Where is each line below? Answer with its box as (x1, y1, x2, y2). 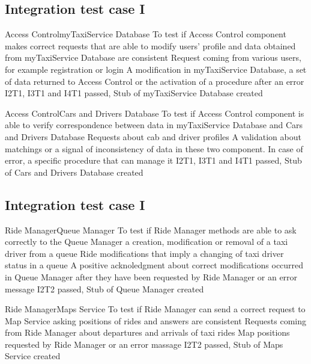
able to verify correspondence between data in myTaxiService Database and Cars (5, 119, 303, 131)
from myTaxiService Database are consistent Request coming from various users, (5, 51, 301, 64)
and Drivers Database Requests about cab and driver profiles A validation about (5, 130, 301, 143)
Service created (5, 350, 61, 362)
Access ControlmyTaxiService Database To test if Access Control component (5, 28, 286, 40)
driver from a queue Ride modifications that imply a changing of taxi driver (5, 247, 284, 259)
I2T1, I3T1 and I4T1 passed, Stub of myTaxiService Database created (5, 87, 263, 99)
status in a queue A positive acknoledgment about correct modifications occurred (5, 259, 304, 271)
